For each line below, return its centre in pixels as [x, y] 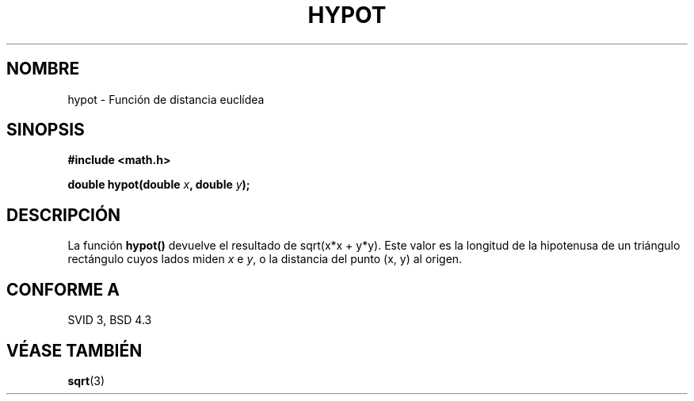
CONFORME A [63, 289]
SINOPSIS [46, 130]
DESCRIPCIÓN [64, 215]
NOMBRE [43, 69]
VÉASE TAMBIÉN [74, 350]
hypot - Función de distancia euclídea [166, 99]
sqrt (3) [86, 380]
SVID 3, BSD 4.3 [110, 320]
